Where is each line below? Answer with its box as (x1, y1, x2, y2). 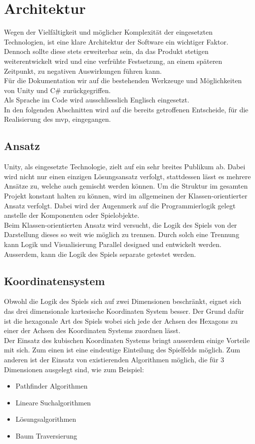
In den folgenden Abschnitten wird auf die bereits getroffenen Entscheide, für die (4, 104, 249, 114)
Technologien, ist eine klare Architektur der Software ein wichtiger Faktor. (4, 36, 228, 47)
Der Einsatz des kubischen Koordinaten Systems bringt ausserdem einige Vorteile (4, 335, 250, 345)
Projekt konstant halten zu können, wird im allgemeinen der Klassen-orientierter (4, 191, 248, 201)
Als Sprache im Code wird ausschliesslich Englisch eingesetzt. (4, 95, 189, 105)
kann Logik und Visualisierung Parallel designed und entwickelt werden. (4, 239, 221, 249)
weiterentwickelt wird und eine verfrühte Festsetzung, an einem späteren (4, 55, 222, 66)
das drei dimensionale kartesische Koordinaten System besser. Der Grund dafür (4, 306, 244, 316)
